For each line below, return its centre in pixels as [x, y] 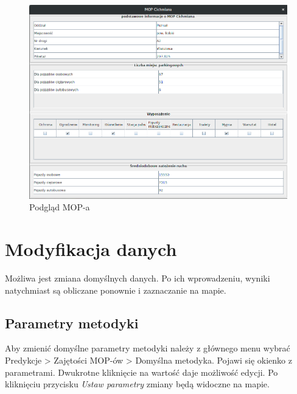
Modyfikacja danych [91, 249]
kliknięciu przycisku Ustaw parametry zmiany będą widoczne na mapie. [137, 384]
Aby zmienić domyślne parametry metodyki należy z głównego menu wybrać [148, 348]
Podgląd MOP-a [60, 207]
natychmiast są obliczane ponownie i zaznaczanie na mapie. [116, 290]
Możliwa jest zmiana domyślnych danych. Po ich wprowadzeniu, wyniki [138, 278]
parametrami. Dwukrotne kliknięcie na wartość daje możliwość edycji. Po [142, 372]
